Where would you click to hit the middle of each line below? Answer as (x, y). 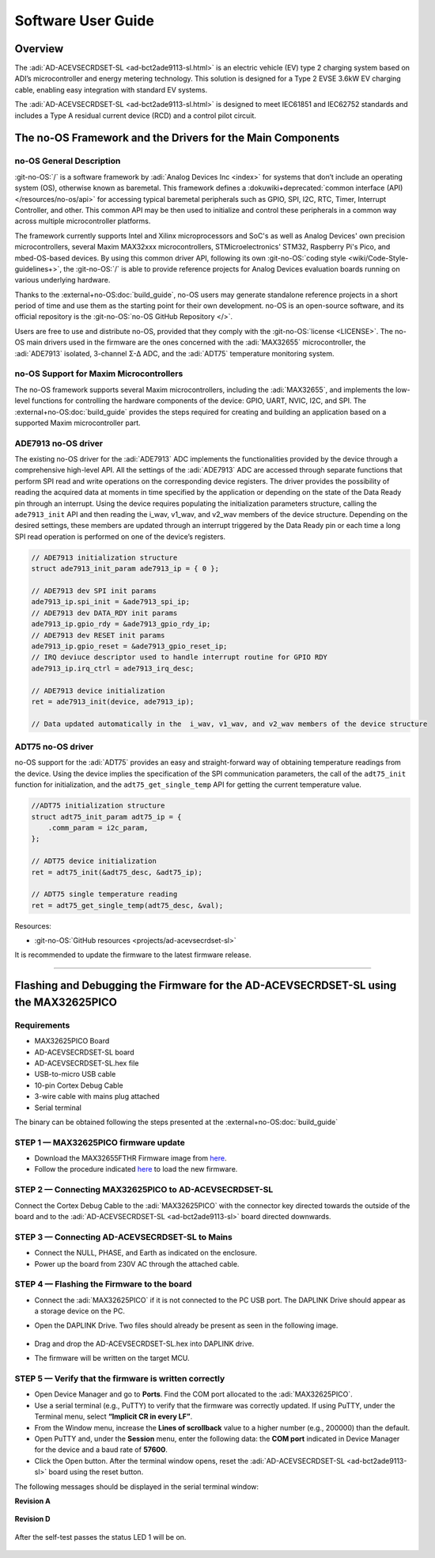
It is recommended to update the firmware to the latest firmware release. (133, 955)
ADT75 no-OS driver (54, 747)
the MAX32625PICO (66, 1002)
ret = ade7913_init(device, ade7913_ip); (113, 701)
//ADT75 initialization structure (98, 806)
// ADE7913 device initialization (98, 690)
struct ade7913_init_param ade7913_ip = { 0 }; (125, 569)
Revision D (32, 1519)
